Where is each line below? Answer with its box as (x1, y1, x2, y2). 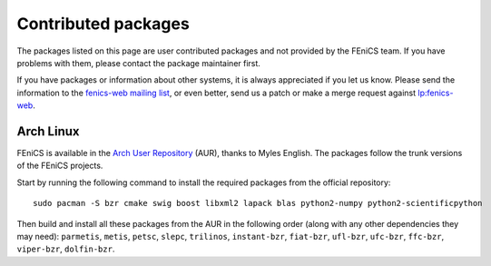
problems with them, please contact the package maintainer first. (16, 57, 260, 68)
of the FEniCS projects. (16, 160, 103, 172)
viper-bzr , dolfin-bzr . (16, 243, 115, 254)
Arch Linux (16, 123, 81, 139)
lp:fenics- (417, 87, 454, 98)
